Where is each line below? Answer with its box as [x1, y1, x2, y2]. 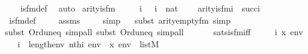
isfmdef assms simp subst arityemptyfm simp [9, 13, 231, 26]
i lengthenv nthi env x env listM [17, 37, 159, 50]
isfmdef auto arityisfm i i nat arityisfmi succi [20, 2, 260, 14]
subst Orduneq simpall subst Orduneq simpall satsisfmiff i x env [5, 25, 303, 38]
